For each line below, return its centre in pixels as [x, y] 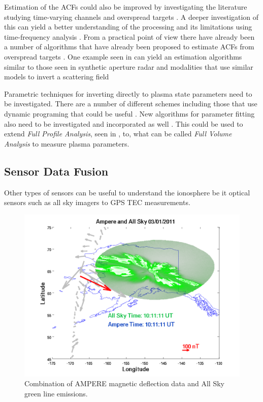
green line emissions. [56, 393]
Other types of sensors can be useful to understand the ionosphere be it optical [127, 192]
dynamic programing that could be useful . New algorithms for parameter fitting [129, 113]
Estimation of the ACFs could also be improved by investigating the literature [126, 7]
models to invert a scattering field [57, 77]
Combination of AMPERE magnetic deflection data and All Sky [124, 383]
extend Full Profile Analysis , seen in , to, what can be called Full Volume [118, 134]
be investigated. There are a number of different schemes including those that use [131, 104]
